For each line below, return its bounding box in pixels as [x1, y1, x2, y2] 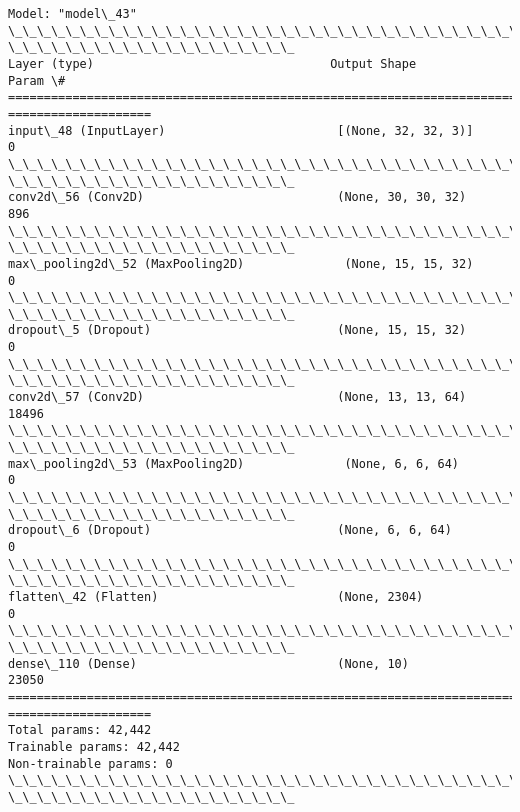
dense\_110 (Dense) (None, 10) [8, 656, 409, 671]
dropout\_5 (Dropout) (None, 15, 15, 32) [8, 323, 467, 338]
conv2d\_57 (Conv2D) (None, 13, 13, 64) [8, 390, 467, 405]
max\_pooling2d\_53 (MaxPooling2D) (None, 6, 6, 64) [8, 456, 460, 471]
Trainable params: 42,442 [8, 739, 180, 754]
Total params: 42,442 [8, 723, 152, 738]
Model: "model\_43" [8, 7, 137, 21]
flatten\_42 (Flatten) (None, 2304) [8, 589, 424, 604]
